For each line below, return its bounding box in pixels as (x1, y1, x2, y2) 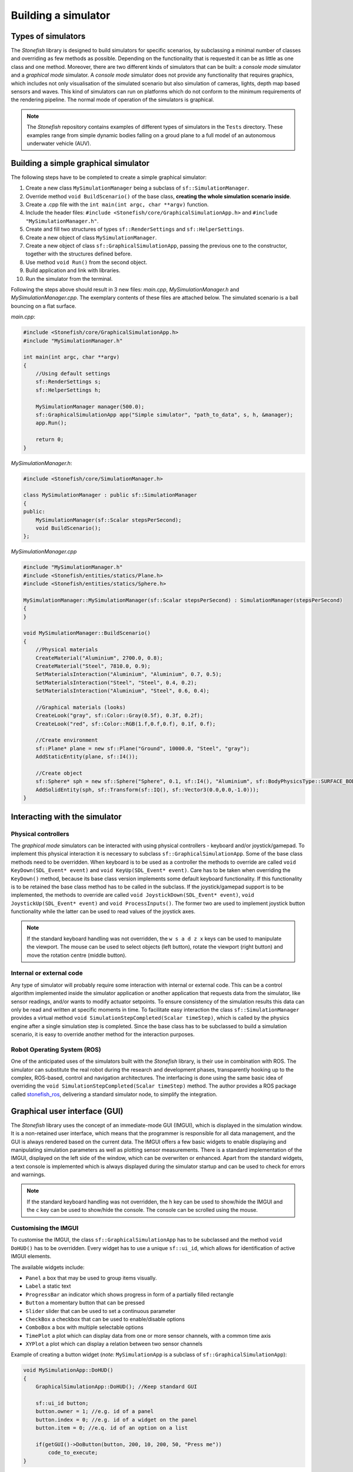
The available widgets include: (11, 1264, 85, 1271)
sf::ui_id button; (35, 1400, 89, 1407)
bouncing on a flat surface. (11, 302, 76, 309)
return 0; (35, 436, 64, 443)
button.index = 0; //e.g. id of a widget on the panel (35, 1416, 197, 1423)
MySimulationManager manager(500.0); (35, 403, 145, 410)
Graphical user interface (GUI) (11, 1106, 124, 1116)
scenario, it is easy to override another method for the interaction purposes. (11, 1031, 195, 1038)
